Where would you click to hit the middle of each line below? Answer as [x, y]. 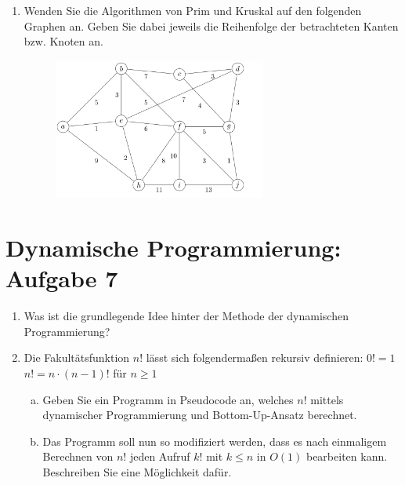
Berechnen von [78, 456]
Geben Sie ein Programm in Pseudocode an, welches [168, 399]
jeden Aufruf [160, 456]
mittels [327, 399]
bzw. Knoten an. [63, 41]
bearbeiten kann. [347, 456]
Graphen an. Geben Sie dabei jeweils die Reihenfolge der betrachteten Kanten [211, 26]
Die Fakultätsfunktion [77, 357]
